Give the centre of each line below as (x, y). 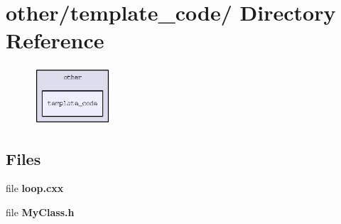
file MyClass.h (40, 212)
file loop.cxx (35, 188)
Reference (55, 40)
